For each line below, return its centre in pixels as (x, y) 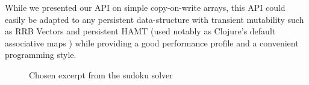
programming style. (41, 55)
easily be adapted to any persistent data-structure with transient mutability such (154, 19)
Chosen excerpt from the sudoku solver (101, 74)
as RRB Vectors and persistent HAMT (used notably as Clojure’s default (140, 31)
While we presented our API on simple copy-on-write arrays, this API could (145, 7)
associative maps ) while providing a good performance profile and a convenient (152, 42)
